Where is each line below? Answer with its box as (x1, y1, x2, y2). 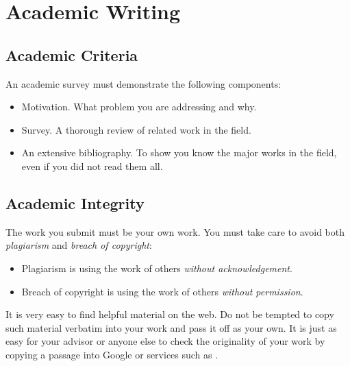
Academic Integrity (5, 192, 145, 213)
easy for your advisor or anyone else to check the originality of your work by (5, 334, 325, 348)
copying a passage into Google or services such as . (5, 347, 218, 361)
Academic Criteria (5, 44, 138, 65)
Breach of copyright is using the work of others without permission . (21, 284, 303, 298)
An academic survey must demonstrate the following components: (5, 76, 282, 90)
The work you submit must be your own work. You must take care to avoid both (5, 224, 345, 239)
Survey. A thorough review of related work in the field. (21, 122, 251, 136)
